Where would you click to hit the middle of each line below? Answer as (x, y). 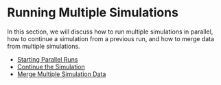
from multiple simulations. (44, 46)
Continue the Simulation (51, 66)
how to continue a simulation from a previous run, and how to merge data (111, 38)
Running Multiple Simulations (93, 13)
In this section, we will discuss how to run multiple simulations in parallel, (110, 32)
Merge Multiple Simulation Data (61, 74)
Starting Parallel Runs (47, 59)
